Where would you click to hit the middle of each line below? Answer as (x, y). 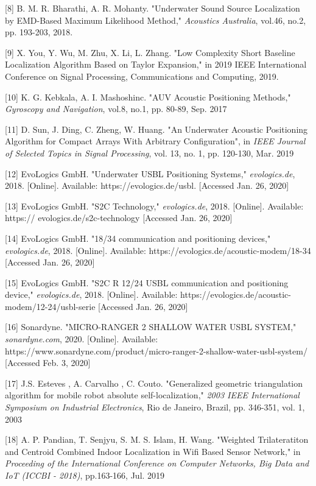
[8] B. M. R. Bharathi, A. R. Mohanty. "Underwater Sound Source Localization (153, 8)
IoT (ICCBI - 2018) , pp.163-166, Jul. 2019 (85, 475)
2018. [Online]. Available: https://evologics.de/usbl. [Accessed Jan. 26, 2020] (147, 185)
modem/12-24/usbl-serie (50, 306)
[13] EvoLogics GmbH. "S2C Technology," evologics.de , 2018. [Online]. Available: (154, 206)
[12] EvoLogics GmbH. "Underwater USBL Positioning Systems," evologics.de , (150, 173)
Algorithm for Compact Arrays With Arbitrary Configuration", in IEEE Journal (155, 141)
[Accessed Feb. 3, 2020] (48, 363)
